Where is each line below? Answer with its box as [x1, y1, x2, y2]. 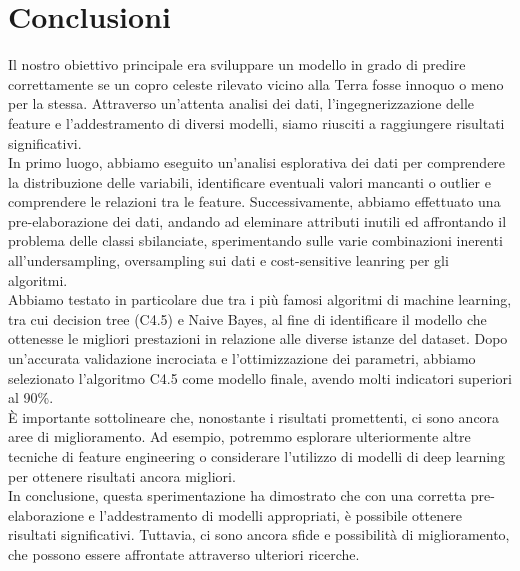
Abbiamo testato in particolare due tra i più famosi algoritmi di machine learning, [8, 289, 512, 310]
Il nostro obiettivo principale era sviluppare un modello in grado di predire [8, 54, 466, 75]
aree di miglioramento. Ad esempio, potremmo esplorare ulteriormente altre [8, 426, 471, 447]
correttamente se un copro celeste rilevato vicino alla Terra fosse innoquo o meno [8, 73, 504, 94]
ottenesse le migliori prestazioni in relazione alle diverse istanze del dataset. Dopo [8, 328, 508, 349]
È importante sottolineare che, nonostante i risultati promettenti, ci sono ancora [8, 406, 500, 427]
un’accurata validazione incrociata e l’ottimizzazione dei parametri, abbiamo [8, 348, 476, 369]
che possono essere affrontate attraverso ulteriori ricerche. [8, 543, 360, 564]
